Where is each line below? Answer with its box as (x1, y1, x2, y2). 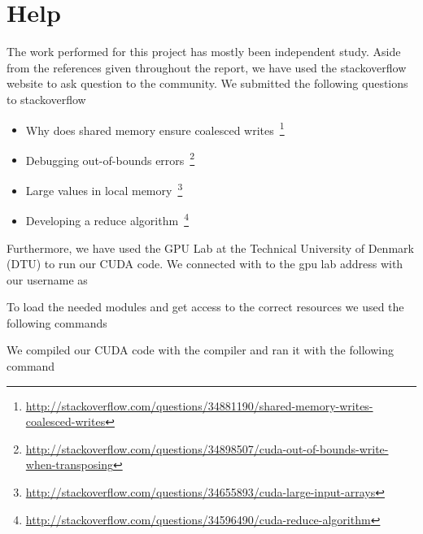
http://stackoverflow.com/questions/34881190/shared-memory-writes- (25, 397, 373, 414)
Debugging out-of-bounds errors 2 (25, 149, 195, 168)
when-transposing (25, 456, 113, 473)
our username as (7, 271, 88, 288)
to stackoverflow (7, 90, 86, 107)
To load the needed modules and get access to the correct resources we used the (7, 298, 404, 315)
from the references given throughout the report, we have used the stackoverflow (7, 59, 407, 76)
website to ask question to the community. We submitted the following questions (7, 75, 408, 92)
